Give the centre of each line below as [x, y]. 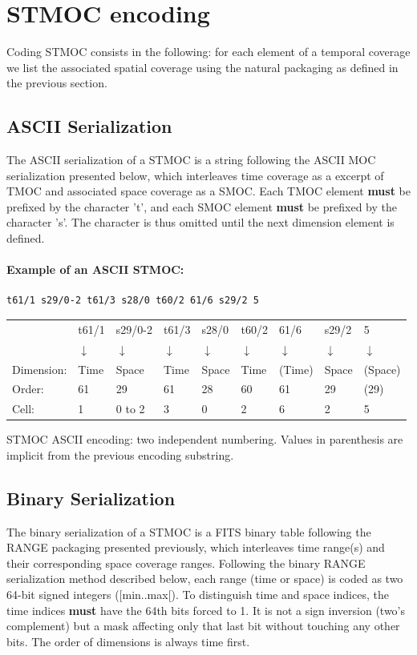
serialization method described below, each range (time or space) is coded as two [205, 579]
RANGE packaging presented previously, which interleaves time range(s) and [196, 547]
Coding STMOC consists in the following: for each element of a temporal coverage [208, 52]
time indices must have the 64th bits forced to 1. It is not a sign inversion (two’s [206, 610]
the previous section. [57, 83]
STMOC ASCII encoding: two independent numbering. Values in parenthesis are [205, 439]
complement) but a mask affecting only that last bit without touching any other [203, 626]
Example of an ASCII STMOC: [95, 269]
